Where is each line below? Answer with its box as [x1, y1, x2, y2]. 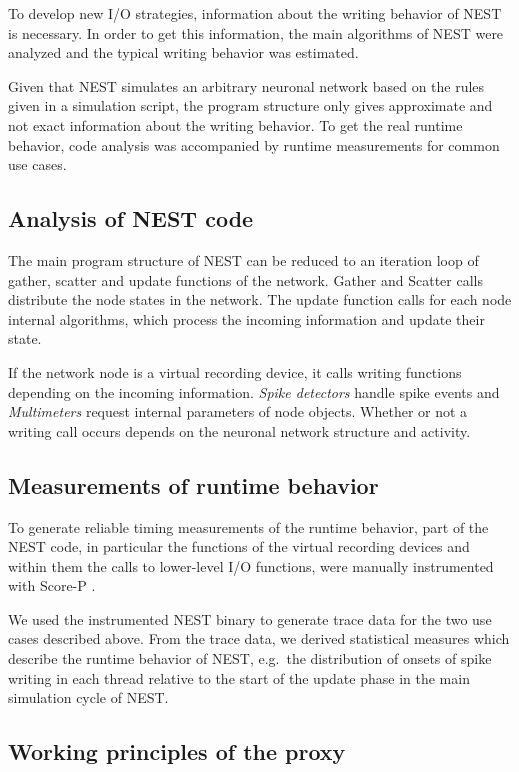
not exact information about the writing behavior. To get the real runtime [8, 114, 463, 135]
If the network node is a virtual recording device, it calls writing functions [8, 361, 462, 382]
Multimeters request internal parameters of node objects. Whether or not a [8, 401, 468, 422]
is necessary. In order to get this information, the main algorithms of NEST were [8, 22, 504, 43]
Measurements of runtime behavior [8, 469, 379, 500]
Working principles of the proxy [8, 736, 346, 767]
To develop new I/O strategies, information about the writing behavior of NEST [8, 3, 502, 23]
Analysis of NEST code [8, 203, 254, 234]
